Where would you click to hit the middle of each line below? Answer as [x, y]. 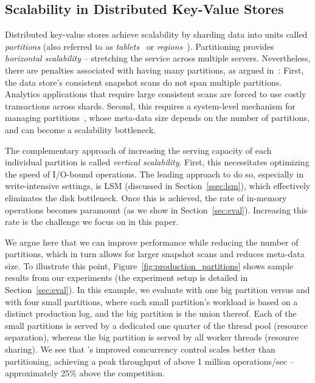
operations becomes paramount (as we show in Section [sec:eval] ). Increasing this [156, 209]
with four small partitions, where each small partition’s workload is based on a [151, 301]
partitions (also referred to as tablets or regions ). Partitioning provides [140, 46]
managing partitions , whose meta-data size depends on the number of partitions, [157, 118]
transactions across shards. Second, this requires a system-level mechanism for [150, 105]
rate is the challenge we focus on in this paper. [92, 222]
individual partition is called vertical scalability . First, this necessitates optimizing [157, 162]
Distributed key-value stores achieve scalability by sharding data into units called [156, 34]
